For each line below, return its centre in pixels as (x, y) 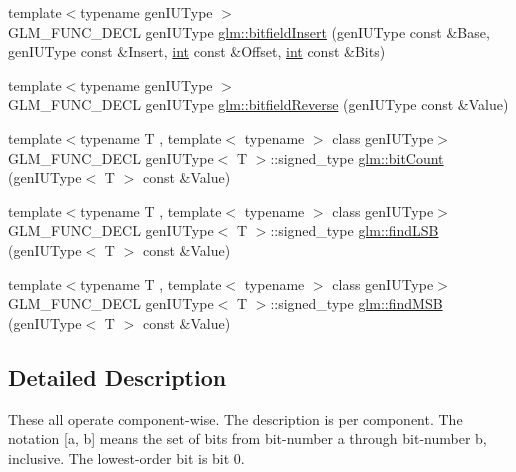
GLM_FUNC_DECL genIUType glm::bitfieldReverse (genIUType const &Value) (258, 104)
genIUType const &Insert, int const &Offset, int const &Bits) (197, 51)
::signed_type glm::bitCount (357, 157)
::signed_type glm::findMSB (356, 303)
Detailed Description (117, 376)
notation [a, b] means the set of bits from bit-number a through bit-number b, (247, 438)
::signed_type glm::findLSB (354, 230)
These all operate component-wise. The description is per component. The (235, 418)
